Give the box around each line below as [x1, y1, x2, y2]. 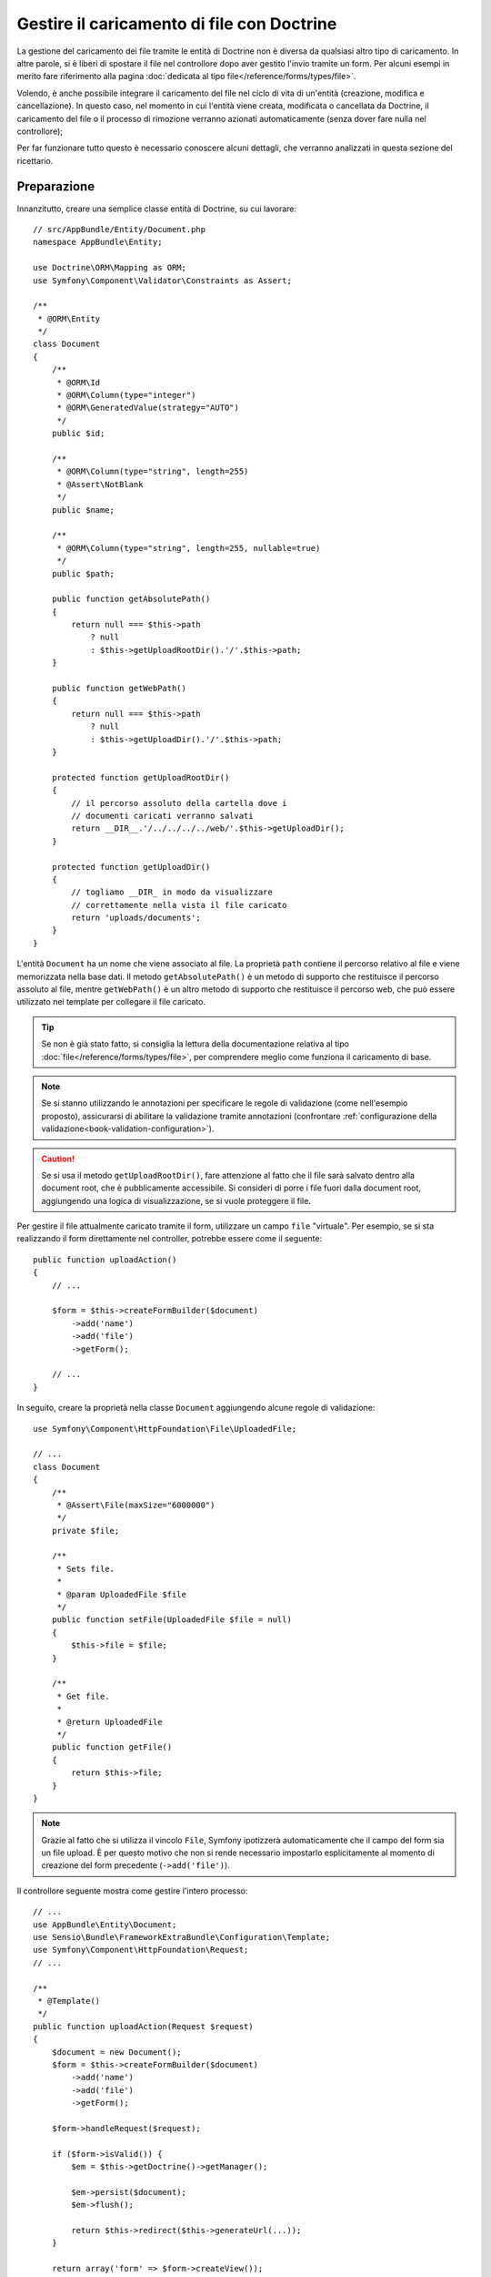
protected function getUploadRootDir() [51, 772, 230, 782]
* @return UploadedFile [56, 1717, 163, 1727]
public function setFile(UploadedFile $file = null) [51, 1615, 293, 1625]
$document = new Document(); [51, 2047, 182, 2057]
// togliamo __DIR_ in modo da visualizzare [71, 887, 273, 897]
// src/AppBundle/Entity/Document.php [33, 224, 206, 234]
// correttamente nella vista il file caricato [71, 900, 287, 910]
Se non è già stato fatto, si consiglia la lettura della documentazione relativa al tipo [41, 1038, 350, 1049]
